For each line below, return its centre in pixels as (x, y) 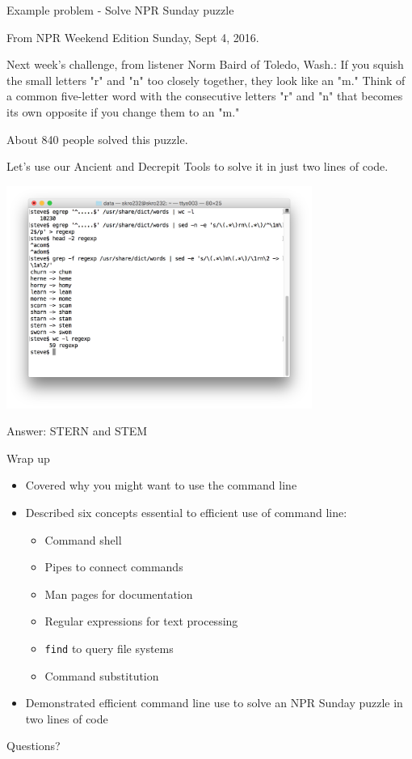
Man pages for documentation (119, 594)
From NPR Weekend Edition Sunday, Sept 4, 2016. (133, 37)
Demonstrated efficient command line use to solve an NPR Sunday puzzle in (214, 703)
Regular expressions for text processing (141, 621)
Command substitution (102, 675)
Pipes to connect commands (114, 567)
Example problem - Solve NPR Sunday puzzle (120, 10)
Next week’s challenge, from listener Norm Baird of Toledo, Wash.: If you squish (205, 64)
